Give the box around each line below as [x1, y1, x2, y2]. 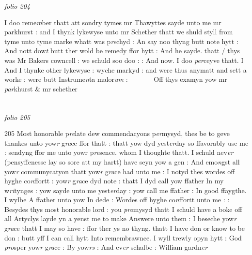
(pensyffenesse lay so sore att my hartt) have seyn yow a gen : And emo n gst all [4, 156, 240, 166]
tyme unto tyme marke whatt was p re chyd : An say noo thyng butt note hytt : [4, 36, 238, 46]
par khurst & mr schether [4, 83, 78, 93]
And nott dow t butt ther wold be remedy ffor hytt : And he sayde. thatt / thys [4, 45, 240, 56]
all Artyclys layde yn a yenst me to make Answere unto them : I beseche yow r [4, 213, 237, 224]
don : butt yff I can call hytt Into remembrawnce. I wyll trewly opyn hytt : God [4, 232, 242, 242]
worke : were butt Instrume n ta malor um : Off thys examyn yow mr [4, 74, 227, 84]
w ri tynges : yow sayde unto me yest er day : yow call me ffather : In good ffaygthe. [4, 185, 247, 195]
